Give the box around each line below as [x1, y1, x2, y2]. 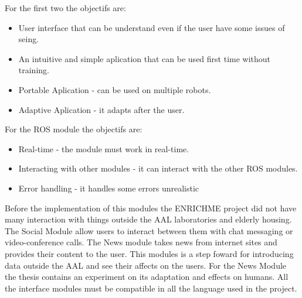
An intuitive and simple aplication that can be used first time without [18, 52, 271, 64]
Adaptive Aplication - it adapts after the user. [18, 103, 185, 115]
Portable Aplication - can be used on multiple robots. [18, 83, 211, 95]
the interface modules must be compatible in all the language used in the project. [5, 282, 297, 294]
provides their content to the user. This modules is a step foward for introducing [5, 247, 294, 259]
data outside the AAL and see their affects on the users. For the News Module [5, 259, 287, 271]
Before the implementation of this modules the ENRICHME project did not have [5, 201, 297, 214]
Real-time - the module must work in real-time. [18, 142, 189, 155]
